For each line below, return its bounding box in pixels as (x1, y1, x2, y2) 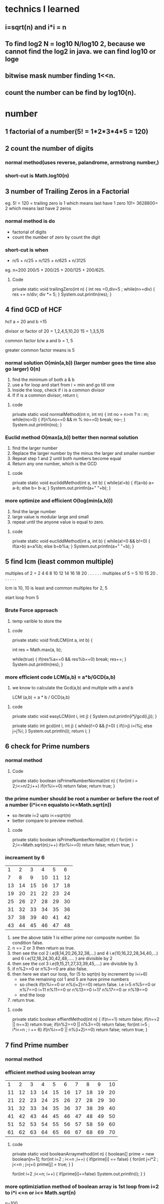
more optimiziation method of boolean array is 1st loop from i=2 (5, 1183, 159, 1190)
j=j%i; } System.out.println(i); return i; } (12, 728, 91, 734)
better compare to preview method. (12, 818, 84, 823)
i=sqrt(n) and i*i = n (5, 23, 67, 31)
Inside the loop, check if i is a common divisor (12, 387, 105, 393)
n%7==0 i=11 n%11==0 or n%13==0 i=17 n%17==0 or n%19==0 (19, 987, 148, 993)
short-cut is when (5, 246, 48, 253)
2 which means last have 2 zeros (5, 205, 71, 212)
